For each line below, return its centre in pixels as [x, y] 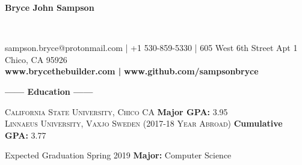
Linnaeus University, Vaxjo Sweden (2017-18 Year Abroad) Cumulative [144, 123]
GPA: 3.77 [26, 135]
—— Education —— [49, 91]
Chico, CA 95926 [36, 59]
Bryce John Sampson [50, 7]
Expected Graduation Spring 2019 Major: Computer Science [118, 155]
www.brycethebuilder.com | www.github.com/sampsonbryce [132, 71]
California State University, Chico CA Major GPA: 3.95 [116, 111]
